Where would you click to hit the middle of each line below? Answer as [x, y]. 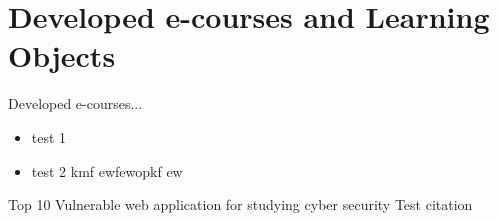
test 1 [49, 136]
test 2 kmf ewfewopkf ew [107, 170]
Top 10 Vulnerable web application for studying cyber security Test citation [240, 204]
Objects [62, 55]
